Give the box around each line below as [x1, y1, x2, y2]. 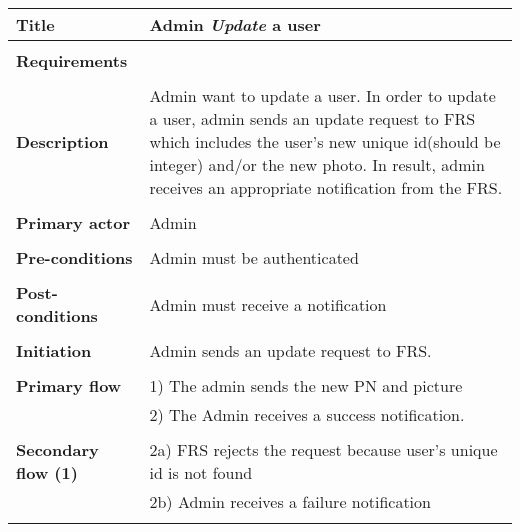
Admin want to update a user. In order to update [149, 84, 496, 107]
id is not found [149, 461, 253, 484]
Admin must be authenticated [149, 246, 359, 269]
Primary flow [16, 374, 122, 397]
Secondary [16, 438, 99, 461]
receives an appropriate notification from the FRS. [149, 176, 503, 199]
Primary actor [16, 211, 131, 234]
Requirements [16, 49, 128, 72]
